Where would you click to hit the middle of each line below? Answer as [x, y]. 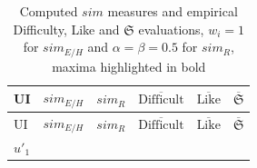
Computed [49, 11]
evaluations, [171, 29]
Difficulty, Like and [66, 29]
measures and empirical [173, 11]
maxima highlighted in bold [129, 66]
